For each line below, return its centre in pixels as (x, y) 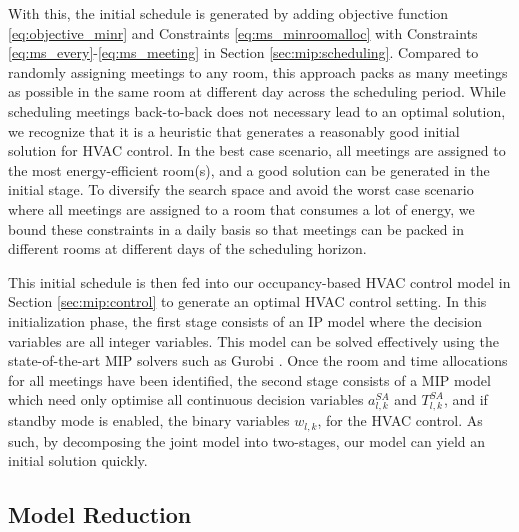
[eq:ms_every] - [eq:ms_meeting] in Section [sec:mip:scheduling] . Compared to (243, 52)
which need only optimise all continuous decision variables (186, 399)
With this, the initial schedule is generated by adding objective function (228, 13)
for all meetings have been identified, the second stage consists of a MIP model (249, 379)
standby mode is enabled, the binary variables (149, 420)
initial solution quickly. (78, 460)
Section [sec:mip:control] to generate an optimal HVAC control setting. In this (247, 301)
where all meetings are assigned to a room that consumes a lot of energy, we (241, 208)
